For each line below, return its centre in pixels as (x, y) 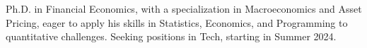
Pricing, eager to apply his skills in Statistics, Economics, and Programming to (177, 22)
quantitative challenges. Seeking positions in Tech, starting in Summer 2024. (171, 36)
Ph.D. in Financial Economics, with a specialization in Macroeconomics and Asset (184, 8)
